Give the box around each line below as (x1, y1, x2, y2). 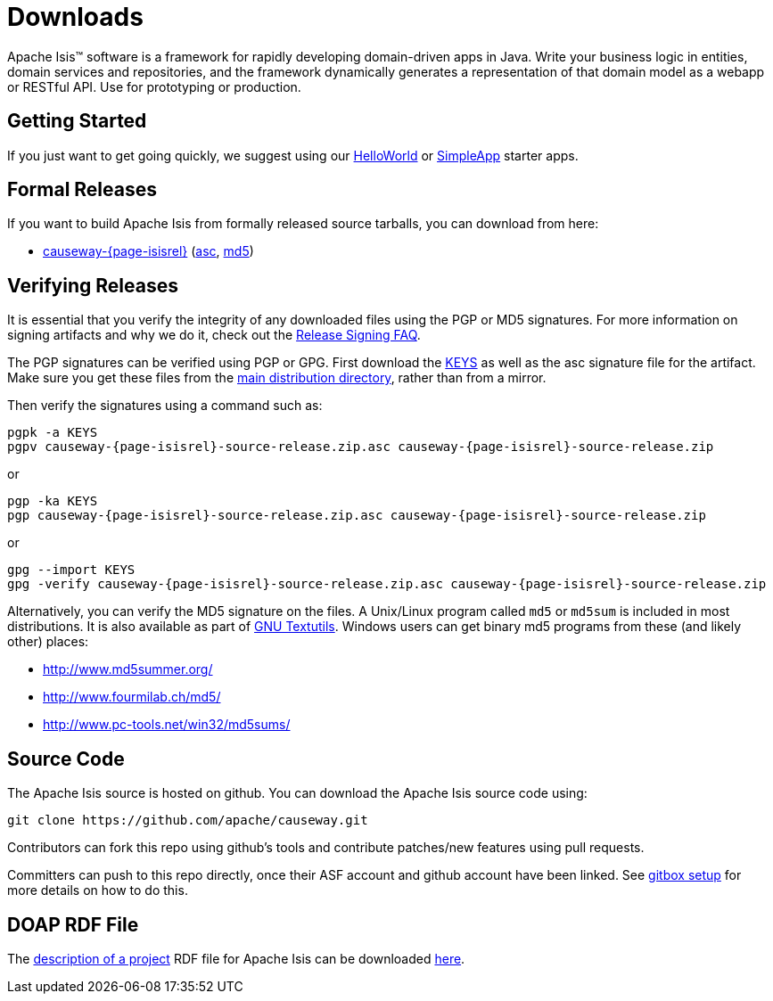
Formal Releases (7, 178, 157, 201)
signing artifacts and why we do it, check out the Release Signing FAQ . (7, 327, 421, 343)
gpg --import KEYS (7, 562, 136, 578)
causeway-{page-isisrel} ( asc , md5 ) (43, 243, 254, 259)
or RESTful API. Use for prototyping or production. (7, 78, 301, 94)
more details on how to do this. (7, 882, 188, 898)
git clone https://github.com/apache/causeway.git (7, 813, 368, 828)
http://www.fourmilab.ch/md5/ (43, 689, 221, 705)
